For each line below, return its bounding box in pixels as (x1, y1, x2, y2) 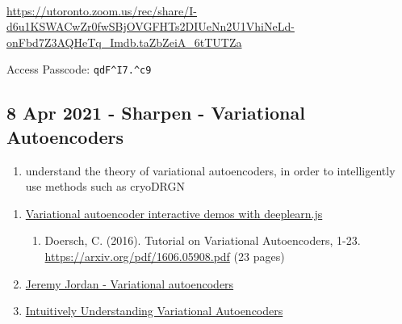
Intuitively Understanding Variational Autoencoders (25, 302, 283, 319)
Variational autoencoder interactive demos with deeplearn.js (25, 204, 323, 221)
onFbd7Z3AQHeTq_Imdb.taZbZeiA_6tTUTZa (6, 33, 242, 50)
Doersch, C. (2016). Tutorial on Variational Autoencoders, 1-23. (44, 232, 361, 249)
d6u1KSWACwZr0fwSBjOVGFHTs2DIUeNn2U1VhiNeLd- (6, 18, 295, 35)
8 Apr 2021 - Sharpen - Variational (6, 100, 305, 125)
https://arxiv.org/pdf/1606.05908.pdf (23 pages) (44, 248, 285, 264)
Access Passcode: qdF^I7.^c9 (6, 61, 152, 78)
